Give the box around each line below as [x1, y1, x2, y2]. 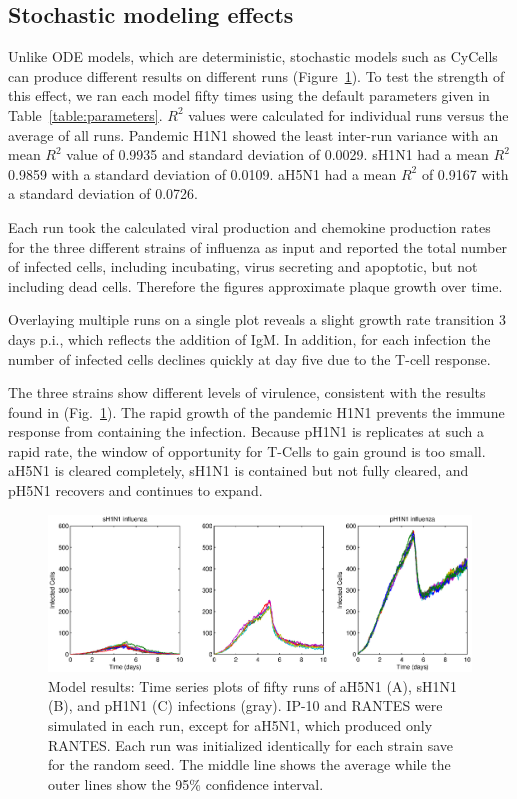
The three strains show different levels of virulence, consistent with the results [8, 382, 486, 403]
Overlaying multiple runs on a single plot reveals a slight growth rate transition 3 [8, 309, 507, 330]
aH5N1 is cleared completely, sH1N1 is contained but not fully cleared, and [8, 460, 469, 481]
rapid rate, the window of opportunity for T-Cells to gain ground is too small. [8, 440, 486, 461]
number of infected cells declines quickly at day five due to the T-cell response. [8, 348, 491, 369]
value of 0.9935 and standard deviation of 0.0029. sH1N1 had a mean [66, 144, 489, 165]
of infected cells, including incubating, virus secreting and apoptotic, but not [8, 256, 478, 277]
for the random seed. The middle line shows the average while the [48, 754, 451, 775]
